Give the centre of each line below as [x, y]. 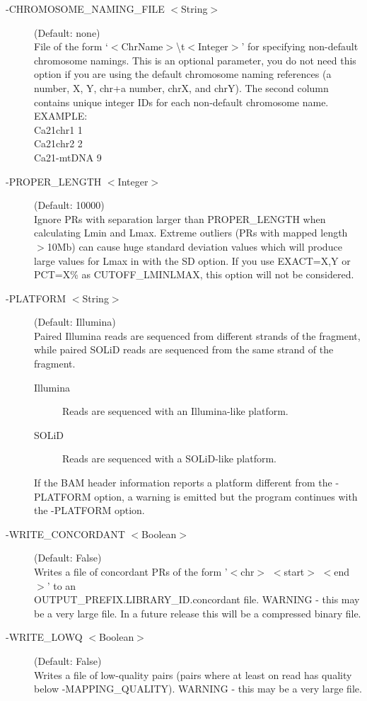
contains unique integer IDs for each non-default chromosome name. [181, 102]
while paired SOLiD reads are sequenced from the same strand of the [184, 349]
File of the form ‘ [71, 46]
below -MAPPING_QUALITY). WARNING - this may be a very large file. [198, 689]
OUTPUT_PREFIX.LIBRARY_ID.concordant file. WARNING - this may [197, 599]
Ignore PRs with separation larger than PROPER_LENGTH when [180, 218]
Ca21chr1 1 [58, 129]
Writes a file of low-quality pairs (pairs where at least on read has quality [193, 674]
